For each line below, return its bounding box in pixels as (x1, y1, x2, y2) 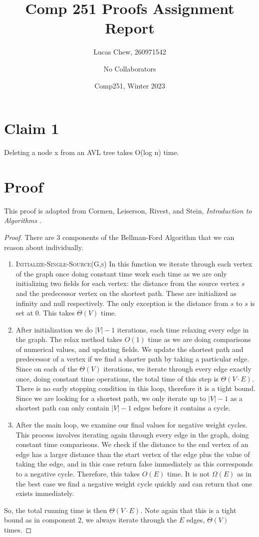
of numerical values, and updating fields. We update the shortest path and (15, 343, 244, 354)
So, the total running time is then (4, 504, 107, 515)
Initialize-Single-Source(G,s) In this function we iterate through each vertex (15, 258, 253, 269)
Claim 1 (4, 118, 59, 138)
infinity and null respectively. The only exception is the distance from (15, 297, 229, 308)
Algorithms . (4, 215, 41, 225)
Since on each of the (15, 363, 77, 374)
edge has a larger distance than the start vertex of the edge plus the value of (15, 448, 250, 459)
